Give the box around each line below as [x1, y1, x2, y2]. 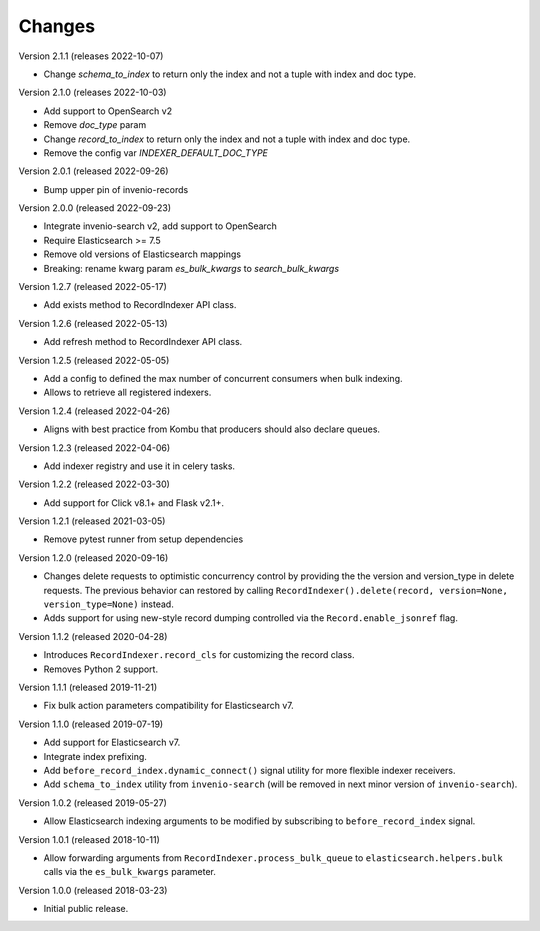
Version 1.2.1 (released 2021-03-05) [18, 515, 166, 527]
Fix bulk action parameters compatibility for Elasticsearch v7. [43, 700, 294, 712]
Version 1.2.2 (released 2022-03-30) [18, 478, 170, 490]
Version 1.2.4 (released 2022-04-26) [18, 405, 171, 417]
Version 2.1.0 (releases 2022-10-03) [18, 86, 167, 99]
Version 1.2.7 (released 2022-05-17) [18, 281, 167, 293]
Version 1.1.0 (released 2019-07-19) [18, 718, 164, 730]
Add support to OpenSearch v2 [43, 105, 173, 117]
